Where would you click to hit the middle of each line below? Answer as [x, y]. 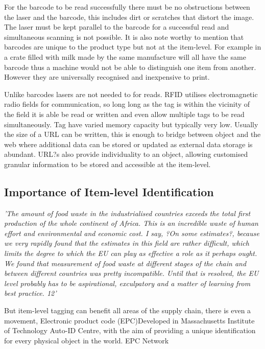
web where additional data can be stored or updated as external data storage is [128, 144]
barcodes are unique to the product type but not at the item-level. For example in [133, 47]
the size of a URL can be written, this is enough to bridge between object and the [132, 134]
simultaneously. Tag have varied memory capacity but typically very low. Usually [131, 124]
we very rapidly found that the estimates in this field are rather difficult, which [127, 243]
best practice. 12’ [30, 293]
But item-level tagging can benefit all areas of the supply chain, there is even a [128, 310]
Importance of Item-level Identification [109, 191]
